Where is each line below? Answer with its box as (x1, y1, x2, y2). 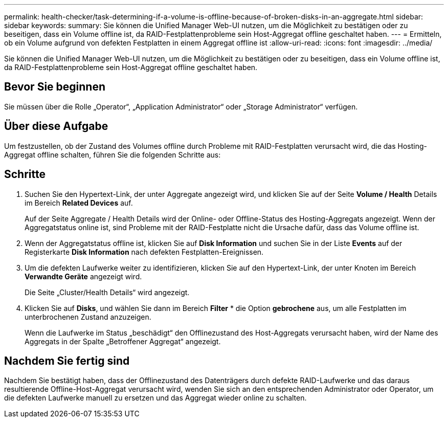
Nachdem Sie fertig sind (4, 354, 130, 367)
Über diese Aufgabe (4, 120, 108, 133)
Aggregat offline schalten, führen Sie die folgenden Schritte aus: (4, 150, 221, 159)
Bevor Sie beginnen (4, 80, 106, 94)
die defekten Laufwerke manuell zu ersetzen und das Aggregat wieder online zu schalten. (4, 393, 307, 403)
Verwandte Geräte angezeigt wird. (25, 272, 142, 281)
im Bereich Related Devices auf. (25, 198, 133, 207)
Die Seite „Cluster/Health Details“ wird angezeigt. (25, 287, 190, 297)
